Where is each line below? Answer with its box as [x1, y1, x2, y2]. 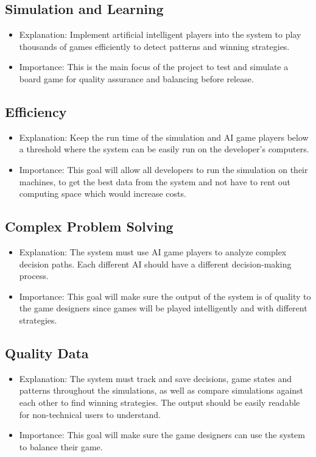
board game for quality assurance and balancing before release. [19, 72, 254, 85]
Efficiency [5, 102, 67, 121]
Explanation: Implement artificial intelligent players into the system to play [19, 28, 301, 41]
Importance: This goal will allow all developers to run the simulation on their [19, 163, 308, 175]
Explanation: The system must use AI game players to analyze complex [19, 245, 287, 258]
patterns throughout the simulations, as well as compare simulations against [19, 384, 304, 397]
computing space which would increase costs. [19, 187, 186, 200]
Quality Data [5, 343, 89, 362]
